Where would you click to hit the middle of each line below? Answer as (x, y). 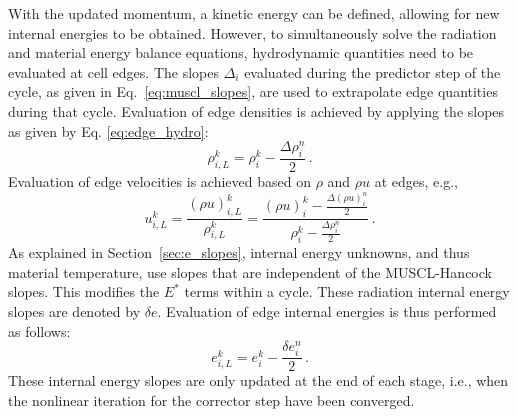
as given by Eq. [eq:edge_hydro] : (108, 130)
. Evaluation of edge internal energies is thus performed (327, 311)
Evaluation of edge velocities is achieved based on (159, 181)
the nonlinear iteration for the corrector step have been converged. (211, 400)
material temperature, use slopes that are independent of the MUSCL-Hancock (250, 271)
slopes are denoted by (74, 311)
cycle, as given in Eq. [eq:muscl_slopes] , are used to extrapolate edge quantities (253, 91)
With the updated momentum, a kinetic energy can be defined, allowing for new (254, 13)
